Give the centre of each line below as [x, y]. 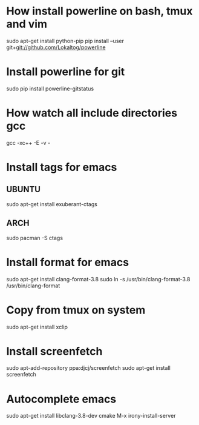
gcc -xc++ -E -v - [28, 142]
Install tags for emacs [62, 167]
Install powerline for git [66, 72]
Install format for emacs [67, 262]
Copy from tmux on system [76, 310]
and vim [27, 24]
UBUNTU [24, 189]
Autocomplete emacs [61, 399]
